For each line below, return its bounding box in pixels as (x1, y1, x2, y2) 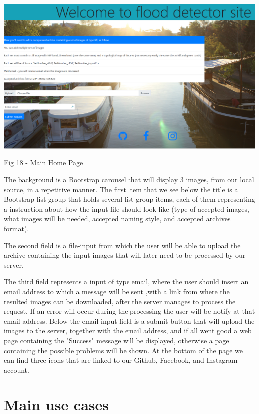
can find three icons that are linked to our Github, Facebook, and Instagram (4, 355, 238, 365)
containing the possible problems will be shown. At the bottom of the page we (4, 345, 243, 355)
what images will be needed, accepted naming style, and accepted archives (4, 213, 231, 224)
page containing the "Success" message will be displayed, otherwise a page (4, 335, 229, 345)
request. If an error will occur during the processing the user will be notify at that (4, 306, 255, 316)
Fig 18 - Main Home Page (4, 157, 83, 168)
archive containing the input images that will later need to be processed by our (4, 250, 246, 260)
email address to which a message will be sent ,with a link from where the (4, 286, 230, 297)
